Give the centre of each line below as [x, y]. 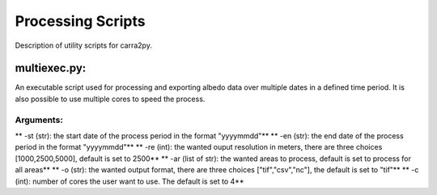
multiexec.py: [51, 68]
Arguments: [39, 120]
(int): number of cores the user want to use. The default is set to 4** [129, 181]
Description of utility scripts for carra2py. [84, 45]
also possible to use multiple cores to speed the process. [110, 99]
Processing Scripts [80, 21]
